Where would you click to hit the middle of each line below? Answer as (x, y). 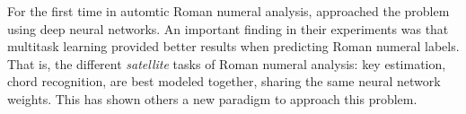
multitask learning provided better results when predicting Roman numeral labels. (233, 46)
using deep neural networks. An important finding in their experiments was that (228, 28)
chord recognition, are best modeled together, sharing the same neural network (224, 81)
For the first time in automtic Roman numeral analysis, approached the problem (229, 11)
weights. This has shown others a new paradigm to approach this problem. (212, 98)
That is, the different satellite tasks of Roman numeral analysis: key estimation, (227, 63)
